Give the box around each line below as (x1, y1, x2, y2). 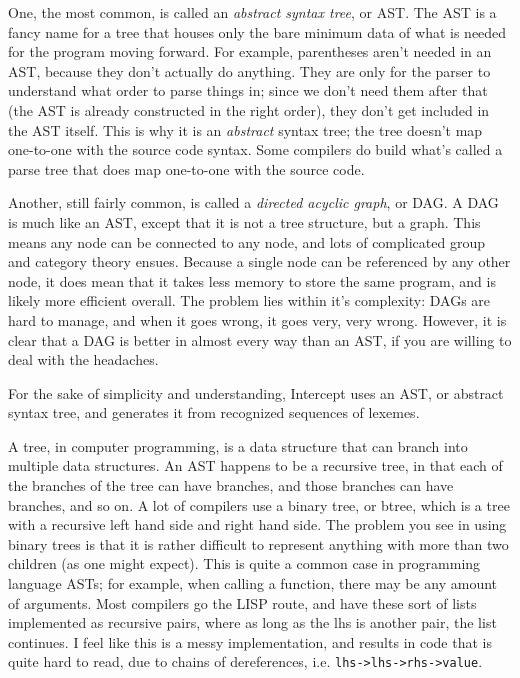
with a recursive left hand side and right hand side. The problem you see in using (8, 514, 507, 535)
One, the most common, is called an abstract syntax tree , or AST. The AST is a (8, 2, 497, 22)
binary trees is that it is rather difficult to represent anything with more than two (8, 533, 509, 554)
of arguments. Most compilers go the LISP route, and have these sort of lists (8, 592, 477, 613)
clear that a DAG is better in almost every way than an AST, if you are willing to (8, 329, 512, 350)
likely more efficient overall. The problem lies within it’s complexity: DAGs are (8, 290, 491, 311)
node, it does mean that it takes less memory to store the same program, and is (8, 270, 496, 291)
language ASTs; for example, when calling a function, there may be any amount (8, 573, 498, 594)
